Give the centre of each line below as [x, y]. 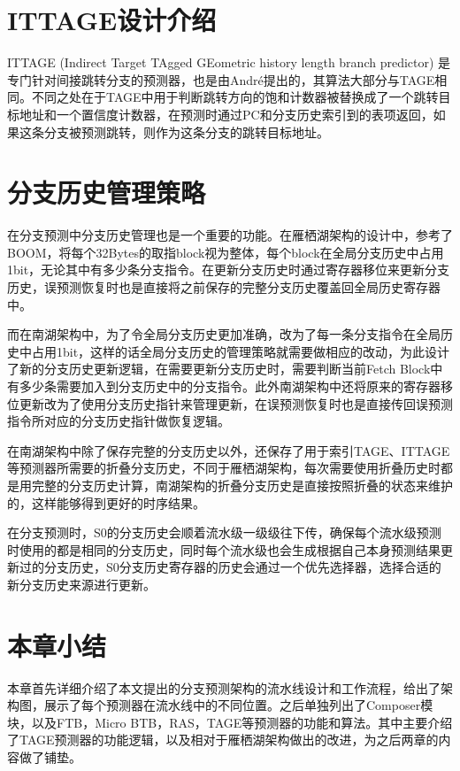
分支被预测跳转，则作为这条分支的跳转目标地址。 [186, 131]
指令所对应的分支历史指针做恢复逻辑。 [119, 421]
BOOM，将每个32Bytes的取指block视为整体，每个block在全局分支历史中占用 [226, 252]
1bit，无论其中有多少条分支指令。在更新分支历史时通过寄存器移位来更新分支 [229, 270]
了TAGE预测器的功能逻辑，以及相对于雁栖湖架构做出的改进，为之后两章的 [223, 740]
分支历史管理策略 [107, 193]
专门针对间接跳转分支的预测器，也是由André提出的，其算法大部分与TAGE [221, 79]
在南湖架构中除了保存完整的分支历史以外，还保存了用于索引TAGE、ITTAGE [229, 450]
